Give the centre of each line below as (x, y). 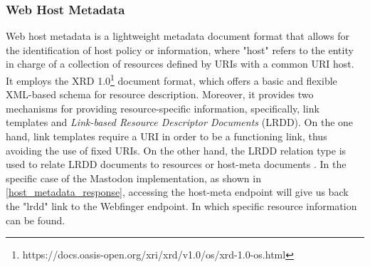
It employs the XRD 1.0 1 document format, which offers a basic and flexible (171, 79)
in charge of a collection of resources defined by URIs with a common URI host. (180, 64)
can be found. (36, 220)
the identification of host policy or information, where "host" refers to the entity (180, 49)
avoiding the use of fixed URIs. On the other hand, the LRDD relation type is (176, 150)
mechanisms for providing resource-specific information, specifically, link (163, 108)
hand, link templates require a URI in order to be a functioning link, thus (166, 136)
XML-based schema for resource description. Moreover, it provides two (160, 94)
